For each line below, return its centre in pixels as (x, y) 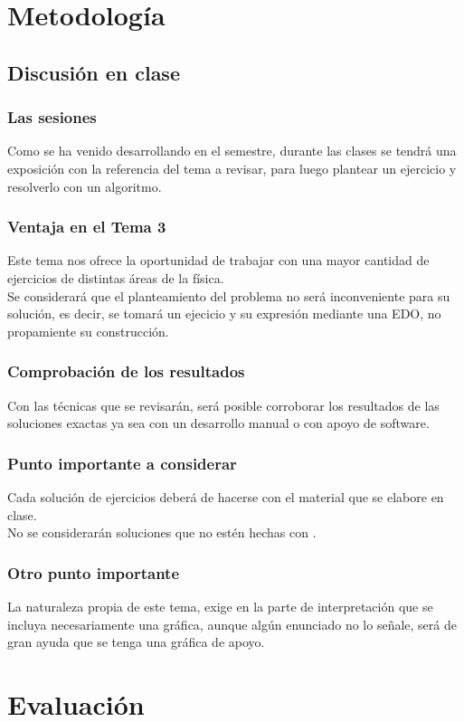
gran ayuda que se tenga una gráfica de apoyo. (136, 642)
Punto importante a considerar (122, 463)
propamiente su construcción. (88, 331)
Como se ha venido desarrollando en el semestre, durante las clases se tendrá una (232, 151)
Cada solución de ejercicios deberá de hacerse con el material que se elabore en (226, 496)
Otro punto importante (94, 572)
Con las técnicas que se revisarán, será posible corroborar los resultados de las (223, 405)
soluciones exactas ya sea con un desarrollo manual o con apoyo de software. (218, 423)
